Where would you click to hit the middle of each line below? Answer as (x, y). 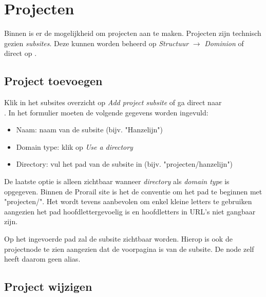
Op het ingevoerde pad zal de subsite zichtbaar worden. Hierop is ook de (118, 239)
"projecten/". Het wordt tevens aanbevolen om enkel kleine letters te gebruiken (128, 201)
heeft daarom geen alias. (42, 259)
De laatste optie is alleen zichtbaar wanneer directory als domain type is (117, 181)
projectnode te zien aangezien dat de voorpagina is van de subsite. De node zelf (129, 249)
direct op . (21, 53)
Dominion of (224, 43)
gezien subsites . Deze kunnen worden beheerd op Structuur (97, 43)
